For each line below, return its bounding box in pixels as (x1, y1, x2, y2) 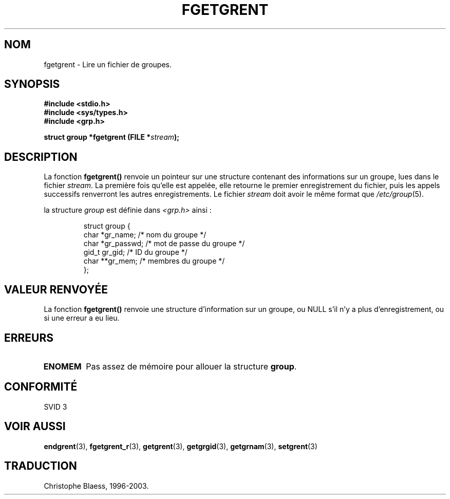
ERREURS (4, 331, 54, 344)
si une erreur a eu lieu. (44, 313, 120, 323)
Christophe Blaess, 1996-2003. (44, 481, 149, 490)
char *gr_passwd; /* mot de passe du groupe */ (83, 239, 245, 248)
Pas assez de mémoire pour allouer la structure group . (86, 361, 297, 372)
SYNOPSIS (4, 78, 60, 91)
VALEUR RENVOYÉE (4, 283, 108, 296)
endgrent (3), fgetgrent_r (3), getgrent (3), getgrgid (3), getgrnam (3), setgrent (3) (44, 441, 317, 451)
